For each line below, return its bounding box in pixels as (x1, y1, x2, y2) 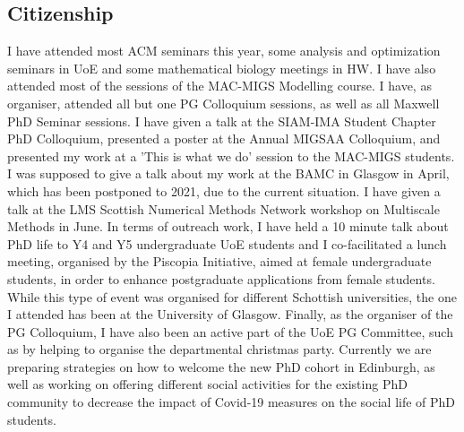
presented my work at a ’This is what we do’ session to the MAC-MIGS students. (7, 146, 455, 165)
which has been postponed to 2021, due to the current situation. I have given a (7, 181, 441, 200)
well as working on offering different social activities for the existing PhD (7, 375, 408, 393)
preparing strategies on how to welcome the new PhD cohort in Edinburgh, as (7, 357, 435, 376)
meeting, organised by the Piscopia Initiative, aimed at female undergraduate (7, 252, 432, 271)
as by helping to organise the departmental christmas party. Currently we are (7, 340, 432, 359)
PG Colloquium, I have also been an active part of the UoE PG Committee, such (7, 322, 453, 341)
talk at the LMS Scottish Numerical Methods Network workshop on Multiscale (7, 199, 440, 218)
